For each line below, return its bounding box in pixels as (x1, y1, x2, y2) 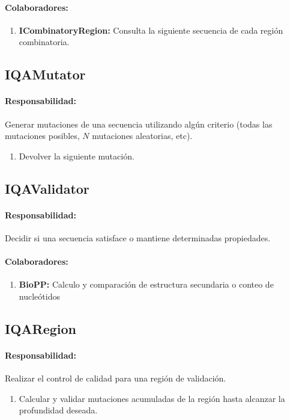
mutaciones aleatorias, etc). (92, 129, 193, 142)
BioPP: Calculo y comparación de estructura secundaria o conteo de (19, 278, 274, 291)
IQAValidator (5, 179, 89, 197)
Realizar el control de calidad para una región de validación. (5, 372, 226, 384)
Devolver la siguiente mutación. (19, 149, 134, 162)
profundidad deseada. (19, 404, 98, 416)
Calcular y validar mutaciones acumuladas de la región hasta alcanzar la (19, 392, 285, 404)
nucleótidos (19, 289, 60, 302)
